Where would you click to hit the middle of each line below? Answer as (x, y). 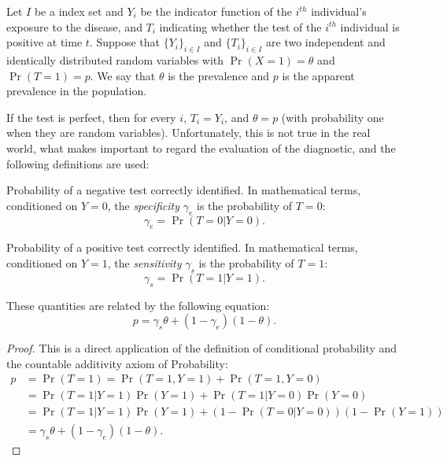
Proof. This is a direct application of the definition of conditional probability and (202, 348)
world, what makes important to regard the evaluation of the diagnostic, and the (201, 148)
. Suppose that (125, 42)
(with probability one (332, 117)
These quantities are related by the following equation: (138, 305)
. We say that (123, 75)
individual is (370, 26)
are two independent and (326, 42)
